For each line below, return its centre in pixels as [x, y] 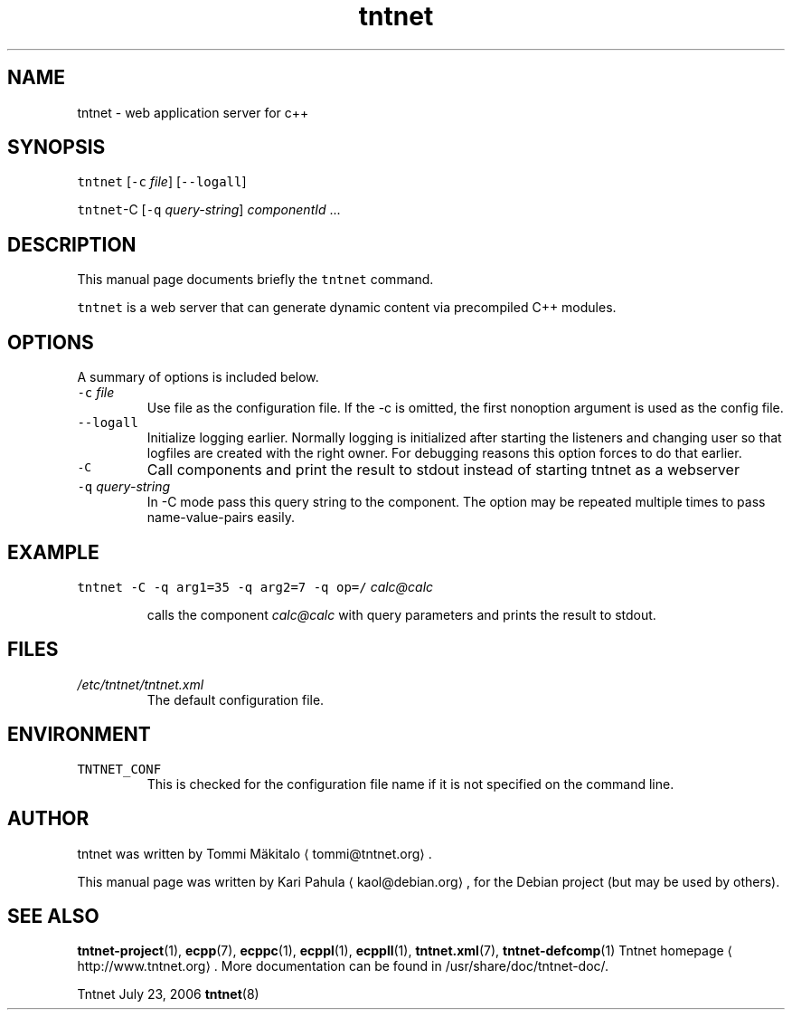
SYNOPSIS [57, 147]
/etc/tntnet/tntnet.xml [141, 684]
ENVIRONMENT [79, 735]
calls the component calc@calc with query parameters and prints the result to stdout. [401, 614]
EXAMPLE [53, 552]
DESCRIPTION [72, 244]
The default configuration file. [236, 699]
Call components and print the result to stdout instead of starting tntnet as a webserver [443, 470]
